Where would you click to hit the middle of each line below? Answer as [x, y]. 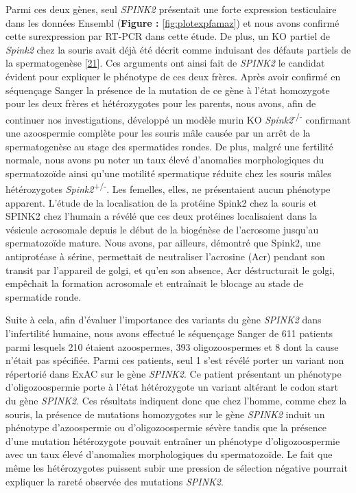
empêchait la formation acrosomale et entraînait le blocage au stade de [154, 283]
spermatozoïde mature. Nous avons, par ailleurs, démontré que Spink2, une [163, 243]
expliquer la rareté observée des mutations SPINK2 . [115, 481]
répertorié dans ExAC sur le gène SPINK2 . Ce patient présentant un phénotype [174, 373]
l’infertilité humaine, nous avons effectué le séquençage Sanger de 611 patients [169, 333]
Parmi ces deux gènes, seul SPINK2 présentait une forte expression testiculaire [171, 9]
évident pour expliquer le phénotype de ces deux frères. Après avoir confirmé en [173, 76]
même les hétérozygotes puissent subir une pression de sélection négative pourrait [177, 467]
